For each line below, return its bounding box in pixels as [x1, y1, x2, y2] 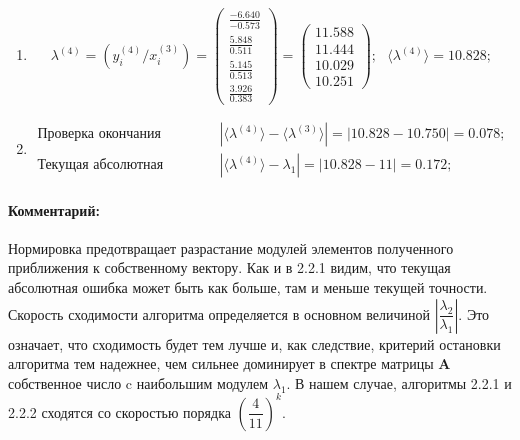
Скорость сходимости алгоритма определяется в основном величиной [8, 303, 431, 324]
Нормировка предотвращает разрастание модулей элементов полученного [8, 237, 454, 258]
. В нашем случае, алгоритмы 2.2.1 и [286, 372, 512, 393]
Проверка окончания [37, 127, 161, 142]
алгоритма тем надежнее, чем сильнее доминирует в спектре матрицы [8, 353, 434, 374]
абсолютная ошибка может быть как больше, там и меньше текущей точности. [8, 277, 488, 298]
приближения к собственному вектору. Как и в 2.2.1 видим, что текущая [8, 257, 451, 278]
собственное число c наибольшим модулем [8, 372, 269, 393]
